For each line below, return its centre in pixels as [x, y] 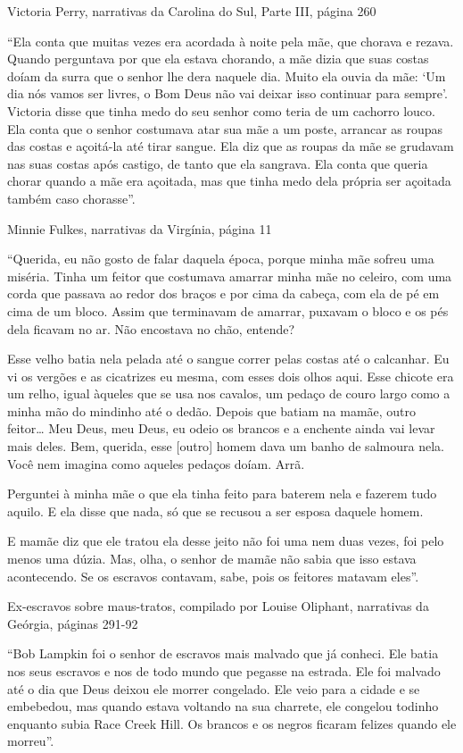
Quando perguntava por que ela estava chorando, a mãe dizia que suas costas [218, 59]
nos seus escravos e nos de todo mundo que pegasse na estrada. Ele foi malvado [224, 671]
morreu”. [31, 741]
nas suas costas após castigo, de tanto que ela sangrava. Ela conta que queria [218, 163]
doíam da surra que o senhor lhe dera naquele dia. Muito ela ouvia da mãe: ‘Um [227, 75]
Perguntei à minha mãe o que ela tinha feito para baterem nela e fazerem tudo [222, 494]
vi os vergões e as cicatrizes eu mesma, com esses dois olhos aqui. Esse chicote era [231, 376]
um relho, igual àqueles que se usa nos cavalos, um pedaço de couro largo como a [229, 393]
